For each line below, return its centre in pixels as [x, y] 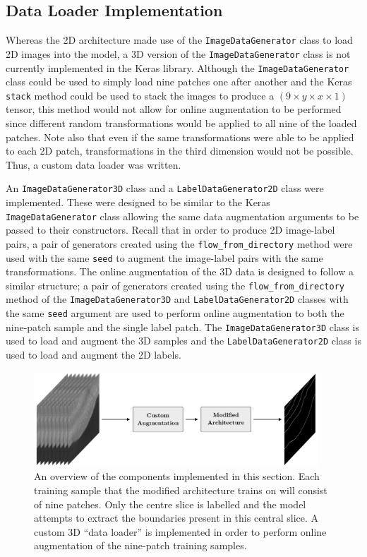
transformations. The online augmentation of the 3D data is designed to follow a [180, 271]
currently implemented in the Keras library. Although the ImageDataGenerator [178, 67]
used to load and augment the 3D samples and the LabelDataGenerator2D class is [183, 341]
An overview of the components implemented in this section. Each [177, 476]
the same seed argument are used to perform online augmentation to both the [175, 313]
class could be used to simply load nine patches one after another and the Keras [179, 82]
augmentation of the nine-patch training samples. [140, 545]
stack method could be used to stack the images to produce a [140, 95]
